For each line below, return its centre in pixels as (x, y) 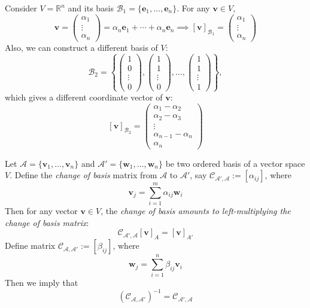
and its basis (91, 8)
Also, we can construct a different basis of (81, 47)
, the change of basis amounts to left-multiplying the (196, 211)
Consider (21, 8)
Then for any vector (41, 211)
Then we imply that (42, 283)
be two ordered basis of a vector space (235, 163)
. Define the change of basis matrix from (83, 175)
